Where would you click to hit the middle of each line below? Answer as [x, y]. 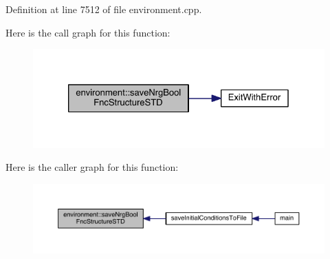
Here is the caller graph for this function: [92, 167]
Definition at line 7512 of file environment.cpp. [104, 9]
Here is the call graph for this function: [88, 32]
